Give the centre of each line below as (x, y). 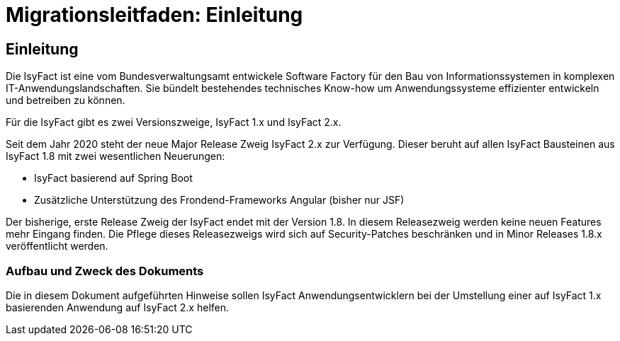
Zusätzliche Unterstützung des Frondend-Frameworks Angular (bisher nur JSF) (219, 200)
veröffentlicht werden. (57, 246)
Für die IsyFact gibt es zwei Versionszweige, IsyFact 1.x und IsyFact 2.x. (174, 122)
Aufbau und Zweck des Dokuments (105, 271)
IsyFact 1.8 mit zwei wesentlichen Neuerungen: (115, 156)
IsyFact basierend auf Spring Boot (113, 178)
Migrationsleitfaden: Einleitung (154, 15)
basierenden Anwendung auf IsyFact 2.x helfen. (118, 307)
